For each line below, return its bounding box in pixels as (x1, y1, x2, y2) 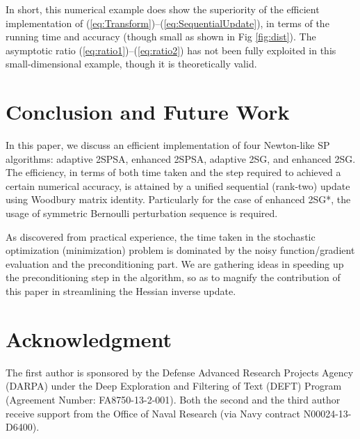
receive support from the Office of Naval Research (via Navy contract (6, 406, 300, 420)
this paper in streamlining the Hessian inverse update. (6, 284, 236, 298)
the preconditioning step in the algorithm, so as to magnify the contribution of (6, 270, 341, 285)
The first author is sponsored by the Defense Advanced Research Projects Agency (6, 365, 354, 379)
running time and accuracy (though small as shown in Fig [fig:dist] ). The (6, 29, 316, 44)
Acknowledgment (6, 324, 172, 353)
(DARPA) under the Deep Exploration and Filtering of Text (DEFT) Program (6, 378, 342, 393)
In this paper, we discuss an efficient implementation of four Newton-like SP (6, 138, 330, 152)
